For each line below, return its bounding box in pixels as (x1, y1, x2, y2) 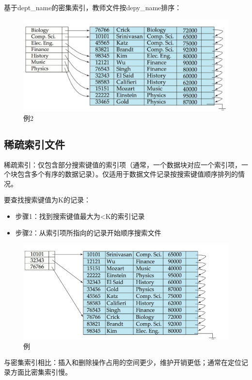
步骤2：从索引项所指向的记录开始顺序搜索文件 (15, 227, 161, 237)
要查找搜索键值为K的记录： (4, 195, 91, 205)
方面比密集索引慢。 (10, 366, 72, 377)
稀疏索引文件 (4, 136, 65, 151)
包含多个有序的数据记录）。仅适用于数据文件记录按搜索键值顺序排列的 (17, 169, 238, 179)
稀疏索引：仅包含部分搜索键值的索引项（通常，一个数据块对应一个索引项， (4, 159, 241, 169)
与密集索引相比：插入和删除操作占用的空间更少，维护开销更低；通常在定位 (4, 357, 241, 367)
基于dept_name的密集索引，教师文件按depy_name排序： (4, 2, 182, 12)
